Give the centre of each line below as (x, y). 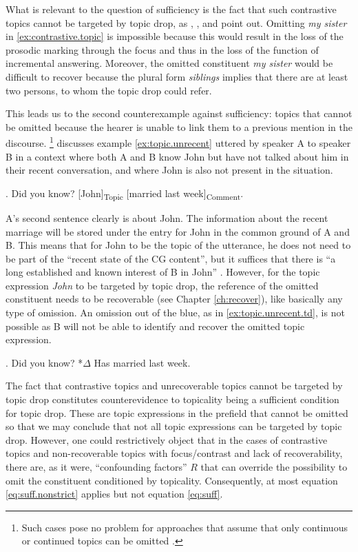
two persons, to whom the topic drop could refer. (109, 90)
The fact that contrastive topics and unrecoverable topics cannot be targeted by (174, 386)
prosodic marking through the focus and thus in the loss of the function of (162, 49)
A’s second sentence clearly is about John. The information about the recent (167, 217)
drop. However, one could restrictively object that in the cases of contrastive (167, 439)
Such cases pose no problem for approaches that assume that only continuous (185, 527)
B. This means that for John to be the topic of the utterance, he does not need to (178, 245)
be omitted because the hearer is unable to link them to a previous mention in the (179, 126)
